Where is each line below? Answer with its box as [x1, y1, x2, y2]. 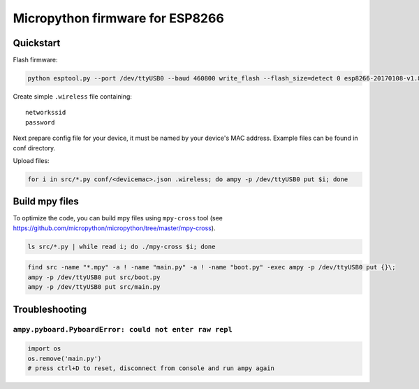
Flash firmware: [13, 56, 58, 64]
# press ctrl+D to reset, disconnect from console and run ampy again [27, 365, 275, 372]
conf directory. [13, 143, 56, 152]
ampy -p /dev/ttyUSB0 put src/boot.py [27, 273, 161, 281]
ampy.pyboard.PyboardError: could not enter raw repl [13, 325, 233, 334]
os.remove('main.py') [27, 354, 102, 362]
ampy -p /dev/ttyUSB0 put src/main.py [27, 283, 161, 291]
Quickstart [13, 37, 61, 49]
